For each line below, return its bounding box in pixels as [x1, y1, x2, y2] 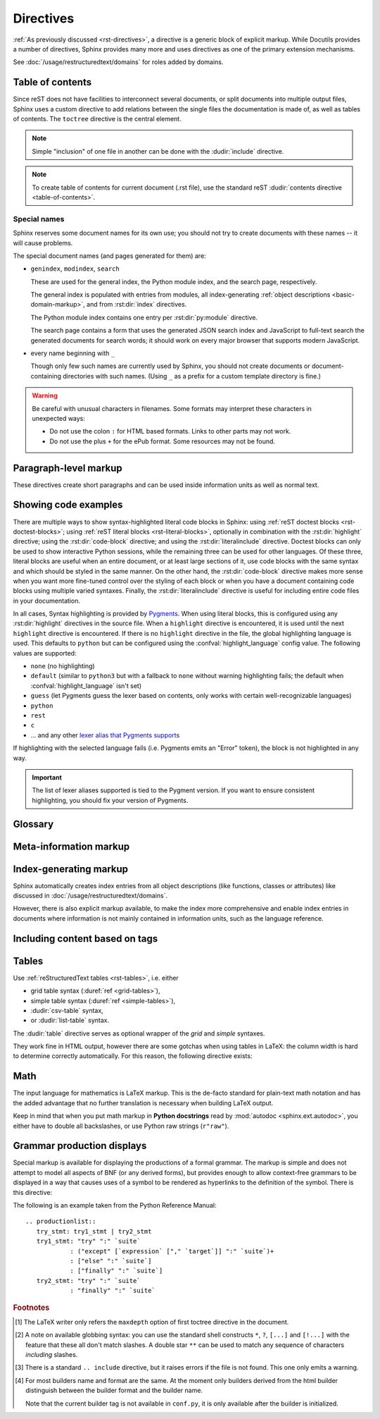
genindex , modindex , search [30, 264, 120, 273]
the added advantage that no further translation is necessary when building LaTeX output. [13, 1098, 274, 1107]
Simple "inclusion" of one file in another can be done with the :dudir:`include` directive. [32, 147, 284, 155]
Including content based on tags [13, 933, 158, 945]
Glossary [13, 818, 54, 830]
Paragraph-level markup [13, 462, 122, 474]
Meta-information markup [13, 840, 130, 852]
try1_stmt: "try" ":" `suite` [36, 1237, 141, 1246]
